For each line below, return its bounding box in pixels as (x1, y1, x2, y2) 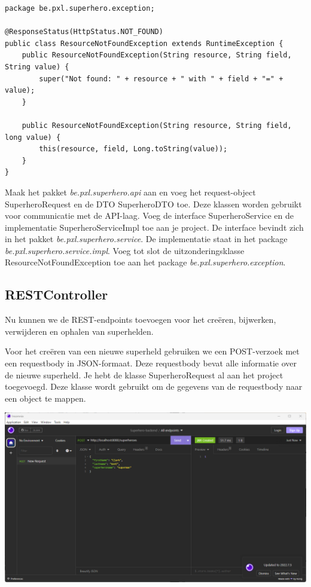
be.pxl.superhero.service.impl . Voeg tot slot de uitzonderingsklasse (5, 244, 245, 256)
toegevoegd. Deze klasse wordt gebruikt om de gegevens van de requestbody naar (5, 380, 303, 393)
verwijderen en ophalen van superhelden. (5, 325, 154, 337)
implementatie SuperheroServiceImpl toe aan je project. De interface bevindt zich (5, 221, 304, 233)
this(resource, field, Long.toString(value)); (39, 145, 228, 154)
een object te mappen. (5, 392, 86, 404)
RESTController (5, 285, 108, 304)
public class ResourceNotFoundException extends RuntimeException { (5, 39, 283, 48)
